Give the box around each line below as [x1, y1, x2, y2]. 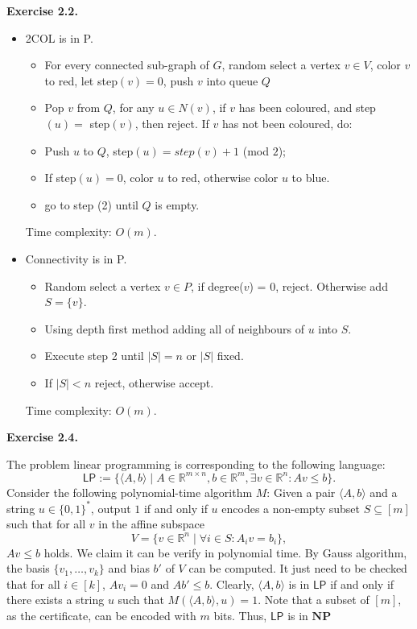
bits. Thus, [213, 606, 267, 623]
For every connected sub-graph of [44, 56, 209, 73]
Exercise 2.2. [6, 2, 78, 19]
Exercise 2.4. [6, 428, 78, 445]
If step [44, 169, 76, 186]
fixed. [217, 347, 244, 364]
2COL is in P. [25, 29, 93, 46]
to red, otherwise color [167, 169, 279, 186]
